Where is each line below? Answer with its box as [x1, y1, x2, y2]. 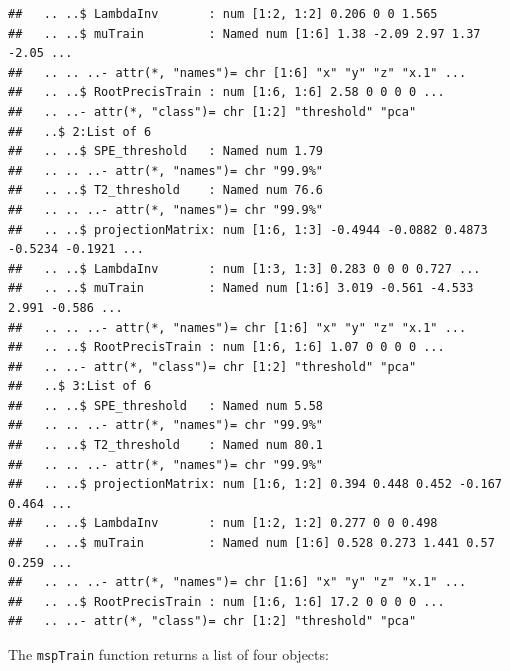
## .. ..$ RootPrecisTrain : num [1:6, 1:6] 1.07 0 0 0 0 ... [8, 340, 445, 355]
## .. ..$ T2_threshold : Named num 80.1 [8, 438, 323, 453]
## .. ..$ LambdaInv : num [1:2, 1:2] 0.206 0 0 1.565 [8, 7, 438, 21]
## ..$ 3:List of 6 [8, 379, 152, 394]
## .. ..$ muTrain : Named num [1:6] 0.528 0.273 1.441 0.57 [8, 536, 495, 551]
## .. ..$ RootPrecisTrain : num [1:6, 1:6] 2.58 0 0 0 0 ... [8, 85, 445, 100]
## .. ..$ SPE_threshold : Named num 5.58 [8, 398, 323, 413]
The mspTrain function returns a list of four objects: [8, 644, 329, 664]
